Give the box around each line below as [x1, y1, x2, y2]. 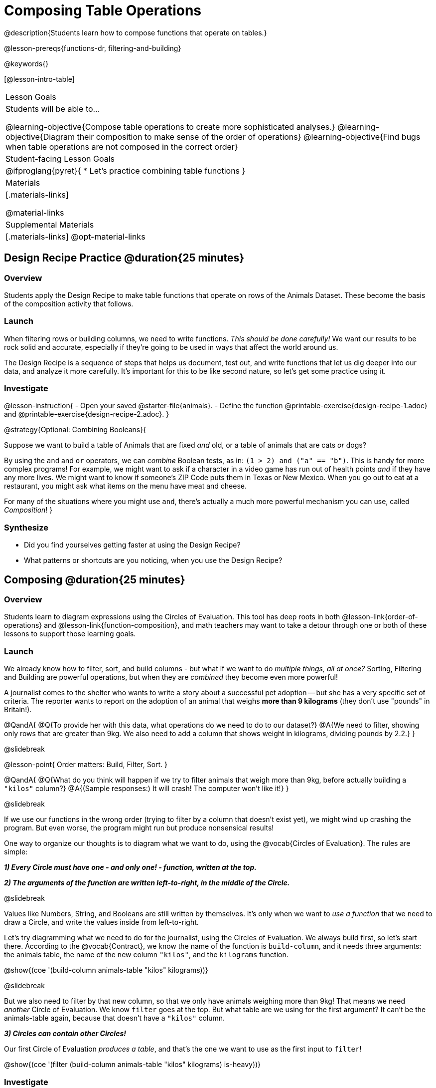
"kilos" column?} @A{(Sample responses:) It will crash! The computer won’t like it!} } [4, 784, 289, 793]
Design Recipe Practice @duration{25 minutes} [4, 252, 245, 265]
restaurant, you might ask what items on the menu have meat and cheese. [4, 482, 247, 491]
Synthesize [4, 522, 49, 533]
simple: [4, 847, 28, 856]
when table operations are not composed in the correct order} [5, 141, 238, 152]
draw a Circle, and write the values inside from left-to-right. [4, 918, 199, 927]
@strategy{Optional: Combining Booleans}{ [4, 425, 146, 434]
